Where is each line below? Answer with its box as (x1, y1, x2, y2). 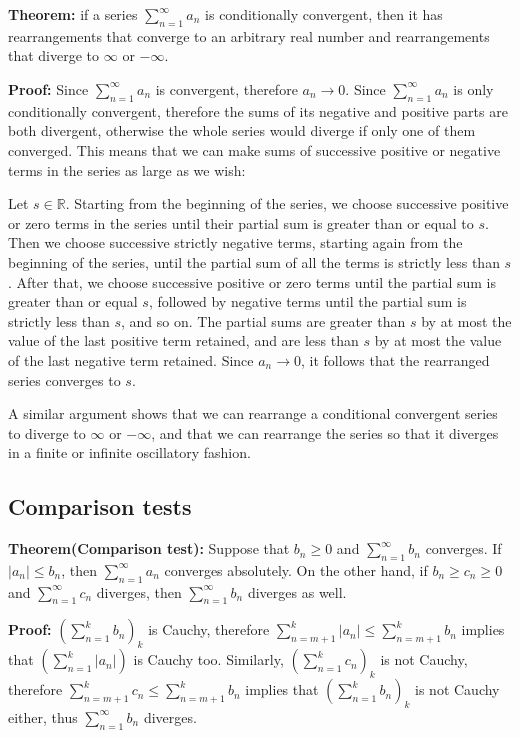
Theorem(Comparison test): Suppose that (8, 538, 290, 559)
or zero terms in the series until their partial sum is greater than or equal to (8, 212, 474, 233)
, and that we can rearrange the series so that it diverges (151, 422, 499, 443)
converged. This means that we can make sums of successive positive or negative (8, 139, 501, 160)
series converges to (8, 369, 121, 390)
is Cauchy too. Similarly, (133, 649, 284, 670)
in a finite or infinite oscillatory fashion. (8, 442, 251, 463)
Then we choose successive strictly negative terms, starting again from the (8, 232, 463, 253)
